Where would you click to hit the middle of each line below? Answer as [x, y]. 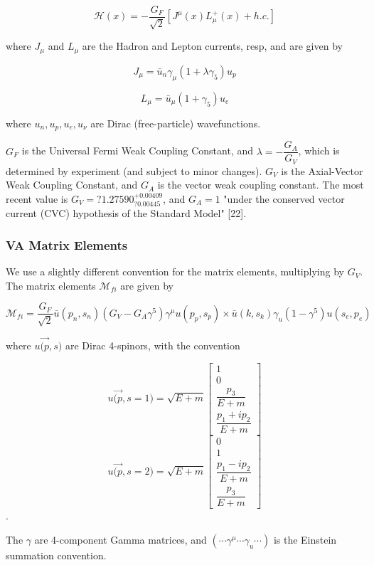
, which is [319, 151]
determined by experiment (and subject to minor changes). [134, 170]
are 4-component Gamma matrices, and [121, 539]
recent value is [37, 198]
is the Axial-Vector [322, 170]
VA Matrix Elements [67, 244]
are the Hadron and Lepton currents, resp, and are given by [212, 46]
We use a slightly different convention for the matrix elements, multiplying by [175, 271]
